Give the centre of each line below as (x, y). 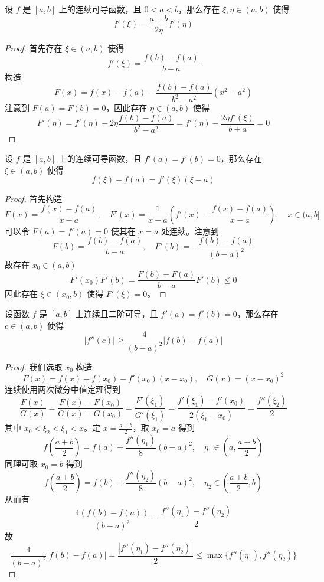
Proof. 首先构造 (34, 199)
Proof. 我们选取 (34, 366)
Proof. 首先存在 (34, 48)
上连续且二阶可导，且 (117, 313)
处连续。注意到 (190, 230)
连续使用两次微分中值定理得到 (63, 389)
